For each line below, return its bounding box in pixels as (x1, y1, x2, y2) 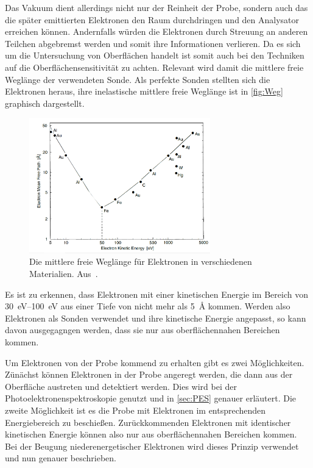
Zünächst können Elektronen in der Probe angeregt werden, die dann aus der (5, 368, 293, 381)
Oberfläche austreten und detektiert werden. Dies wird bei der (5, 380, 237, 392)
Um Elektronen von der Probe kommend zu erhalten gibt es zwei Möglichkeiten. (5, 356, 304, 369)
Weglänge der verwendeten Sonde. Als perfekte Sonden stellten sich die (5, 73, 270, 85)
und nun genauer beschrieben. (5, 452, 116, 464)
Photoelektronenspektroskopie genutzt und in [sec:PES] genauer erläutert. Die (5, 392, 297, 405)
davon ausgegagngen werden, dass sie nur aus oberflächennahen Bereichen (5, 323, 280, 336)
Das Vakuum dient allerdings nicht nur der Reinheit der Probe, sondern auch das (5, 1, 308, 13)
